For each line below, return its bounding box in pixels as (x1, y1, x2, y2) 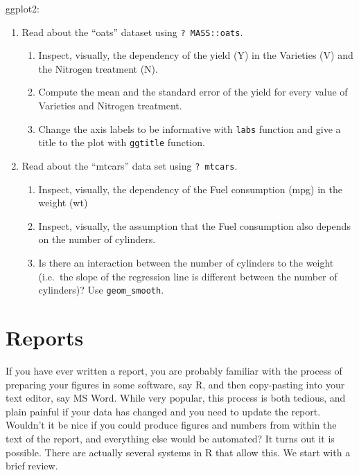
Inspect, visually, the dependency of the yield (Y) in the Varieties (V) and (38, 48, 353, 62)
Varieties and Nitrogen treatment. (38, 98, 182, 113)
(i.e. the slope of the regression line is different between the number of (38, 269, 338, 283)
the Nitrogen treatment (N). (38, 61, 158, 75)
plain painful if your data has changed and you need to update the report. (6, 404, 321, 418)
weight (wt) (38, 195, 88, 210)
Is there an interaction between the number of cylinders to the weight (38, 255, 334, 269)
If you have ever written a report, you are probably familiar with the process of (6, 363, 342, 377)
